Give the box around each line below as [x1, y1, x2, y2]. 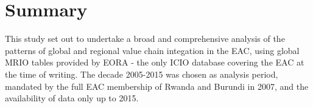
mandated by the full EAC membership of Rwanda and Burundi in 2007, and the [5, 79, 309, 92]
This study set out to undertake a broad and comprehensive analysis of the [5, 32, 285, 45]
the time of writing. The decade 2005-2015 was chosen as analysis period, [5, 67, 278, 80]
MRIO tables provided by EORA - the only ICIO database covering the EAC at [5, 56, 304, 69]
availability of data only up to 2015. [5, 92, 139, 104]
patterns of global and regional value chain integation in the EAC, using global [5, 44, 300, 56]
